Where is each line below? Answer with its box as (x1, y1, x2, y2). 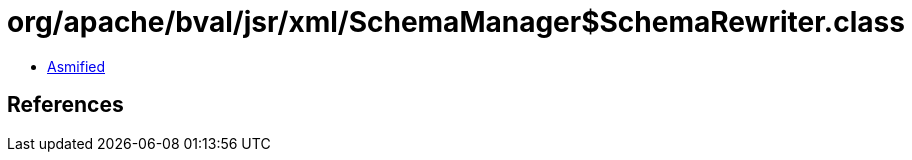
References (7, 92, 124, 118)
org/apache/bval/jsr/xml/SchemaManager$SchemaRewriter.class (7, 5, 905, 39)
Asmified (47, 57, 106, 75)
